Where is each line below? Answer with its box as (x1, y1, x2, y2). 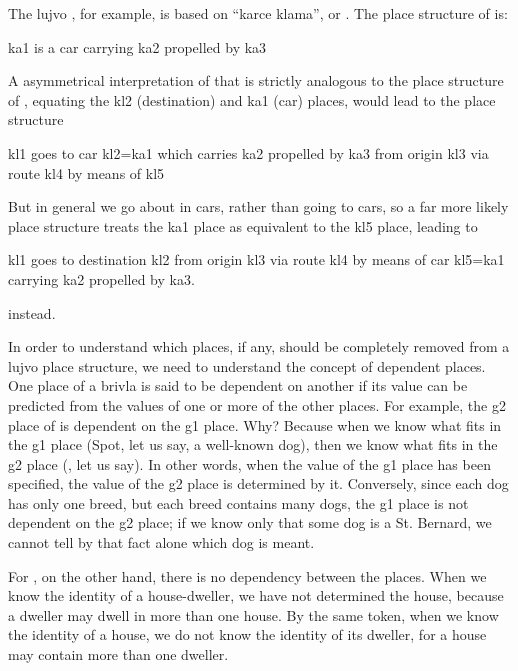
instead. (8, 302, 56, 323)
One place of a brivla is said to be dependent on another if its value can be (8, 375, 468, 396)
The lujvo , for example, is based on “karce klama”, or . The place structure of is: (8, 3, 508, 23)
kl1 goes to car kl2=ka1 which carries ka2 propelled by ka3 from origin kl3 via (8, 142, 489, 163)
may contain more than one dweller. (8, 644, 229, 665)
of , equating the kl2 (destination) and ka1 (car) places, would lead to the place (8, 89, 496, 110)
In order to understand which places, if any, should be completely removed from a (8, 336, 510, 357)
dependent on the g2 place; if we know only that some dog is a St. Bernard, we (8, 512, 492, 533)
